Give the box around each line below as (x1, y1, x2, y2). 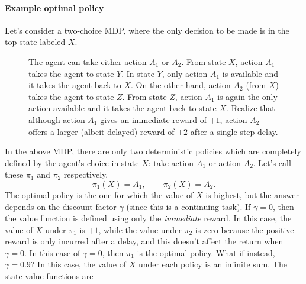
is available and (222, 67, 279, 79)
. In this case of (24, 246, 80, 259)
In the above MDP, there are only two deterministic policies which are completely (5, 145, 301, 157)
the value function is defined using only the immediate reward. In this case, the (5, 212, 292, 224)
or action (208, 156, 241, 169)
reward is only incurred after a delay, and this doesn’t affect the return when (5, 235, 284, 247)
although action (28, 113, 85, 125)
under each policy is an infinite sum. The (138, 258, 287, 270)
